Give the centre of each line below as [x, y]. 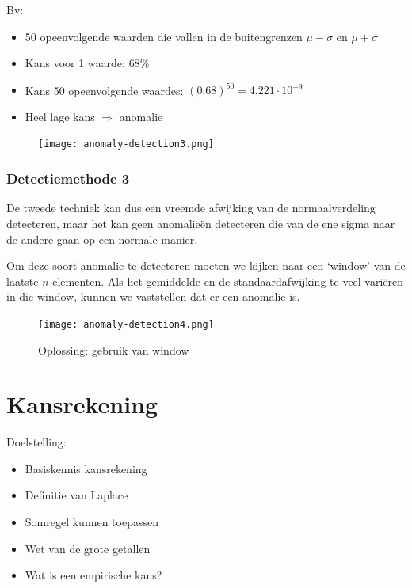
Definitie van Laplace [76, 495]
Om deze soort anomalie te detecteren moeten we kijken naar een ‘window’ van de [206, 266]
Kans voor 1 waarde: [75, 63]
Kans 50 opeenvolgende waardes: [104, 90]
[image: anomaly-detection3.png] [126, 144]
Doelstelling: [36, 442]
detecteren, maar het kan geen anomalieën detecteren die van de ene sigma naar [201, 223]
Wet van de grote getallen [88, 548]
